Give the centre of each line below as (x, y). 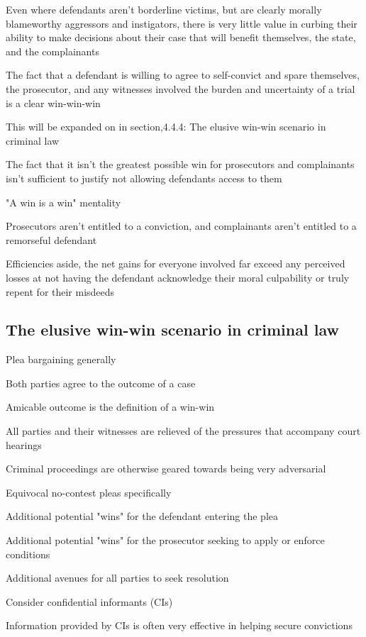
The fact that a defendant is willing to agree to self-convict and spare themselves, (183, 75)
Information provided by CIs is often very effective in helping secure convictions (179, 625)
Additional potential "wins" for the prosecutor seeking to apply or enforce (165, 540)
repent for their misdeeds (60, 291)
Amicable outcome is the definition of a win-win (110, 407)
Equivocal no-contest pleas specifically (89, 492)
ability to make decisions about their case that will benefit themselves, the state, (181, 37)
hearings (24, 444)
